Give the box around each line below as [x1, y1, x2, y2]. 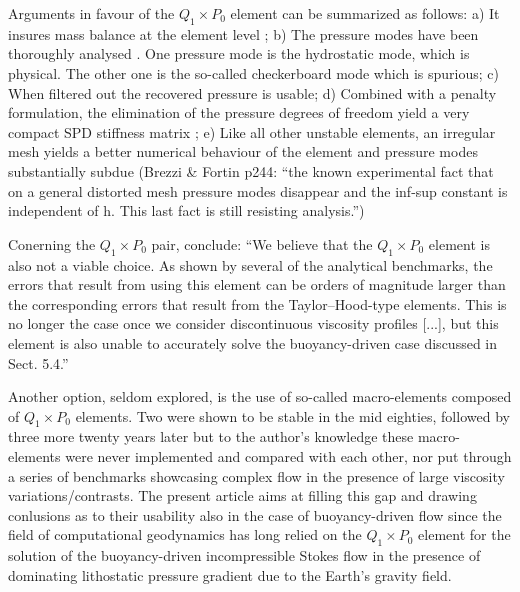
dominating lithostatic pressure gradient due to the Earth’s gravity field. [8, 564, 452, 585]
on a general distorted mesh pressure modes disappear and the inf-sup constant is [8, 180, 508, 201]
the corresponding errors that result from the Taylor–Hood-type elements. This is [8, 293, 507, 314]
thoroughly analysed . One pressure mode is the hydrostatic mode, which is [8, 43, 470, 64]
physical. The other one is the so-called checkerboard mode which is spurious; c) [8, 62, 499, 83]
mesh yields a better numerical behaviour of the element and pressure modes [8, 141, 478, 162]
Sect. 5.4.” [8, 352, 69, 373]
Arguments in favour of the [8, 3, 175, 23]
